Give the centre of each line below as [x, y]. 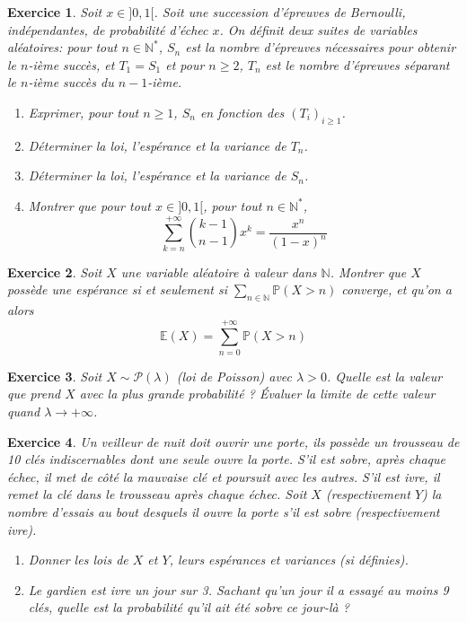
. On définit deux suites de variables [318, 29]
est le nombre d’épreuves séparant [357, 64]
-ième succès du [71, 82]
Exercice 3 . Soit [55, 376]
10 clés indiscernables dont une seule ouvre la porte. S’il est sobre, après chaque [226, 459]
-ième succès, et [71, 64]
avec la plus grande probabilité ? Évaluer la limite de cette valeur [257, 394]
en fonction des [242, 112]
